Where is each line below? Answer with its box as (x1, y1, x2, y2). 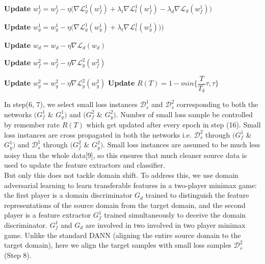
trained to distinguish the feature (145, 190, 249, 200)
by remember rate (4, 119, 60, 130)
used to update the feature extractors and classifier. (4, 160, 165, 170)
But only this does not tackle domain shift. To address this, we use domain (4, 169, 238, 180)
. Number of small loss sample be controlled (116, 109, 253, 119)
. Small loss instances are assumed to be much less (103, 139, 260, 150)
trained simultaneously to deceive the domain (104, 209, 246, 220)
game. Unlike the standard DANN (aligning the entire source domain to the (4, 229, 241, 240)
